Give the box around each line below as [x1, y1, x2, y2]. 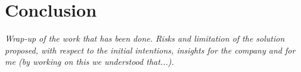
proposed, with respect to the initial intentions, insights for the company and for [5, 43, 296, 56]
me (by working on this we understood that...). [5, 55, 174, 68]
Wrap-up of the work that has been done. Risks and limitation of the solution [5, 32, 285, 45]
